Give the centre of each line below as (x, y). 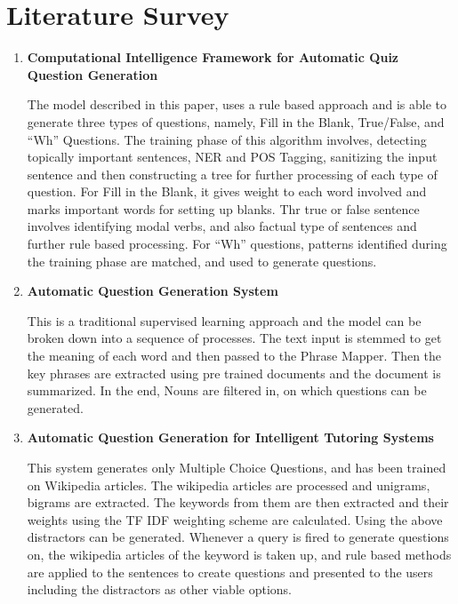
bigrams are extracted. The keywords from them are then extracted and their (238, 502)
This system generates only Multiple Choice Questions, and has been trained (237, 467)
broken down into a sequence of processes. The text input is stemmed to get (234, 338)
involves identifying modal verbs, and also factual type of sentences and (222, 226)
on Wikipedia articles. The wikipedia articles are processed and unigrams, (229, 485)
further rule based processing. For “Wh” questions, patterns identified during (237, 244)
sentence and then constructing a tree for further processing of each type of (232, 174)
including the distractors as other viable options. (159, 589)
